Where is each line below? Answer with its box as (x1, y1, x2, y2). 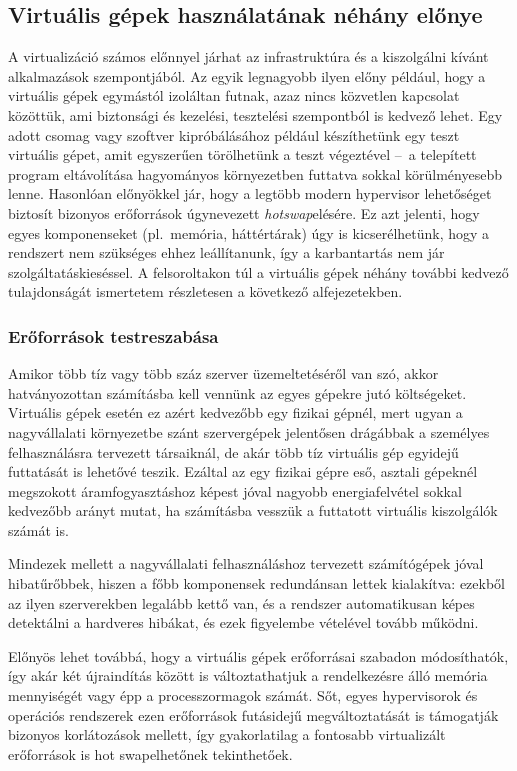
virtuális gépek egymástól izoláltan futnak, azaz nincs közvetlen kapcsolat (8, 85, 460, 106)
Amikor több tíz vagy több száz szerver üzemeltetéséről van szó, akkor (8, 363, 439, 384)
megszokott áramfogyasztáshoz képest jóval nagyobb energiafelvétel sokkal (8, 480, 462, 501)
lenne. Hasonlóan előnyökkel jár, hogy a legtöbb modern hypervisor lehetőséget (8, 183, 492, 204)
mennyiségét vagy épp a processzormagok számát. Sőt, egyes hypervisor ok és (8, 685, 478, 706)
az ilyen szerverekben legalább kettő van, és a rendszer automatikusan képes (8, 592, 475, 613)
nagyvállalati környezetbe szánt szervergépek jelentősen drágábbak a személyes (8, 421, 490, 442)
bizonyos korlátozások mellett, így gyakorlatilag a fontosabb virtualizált (8, 724, 446, 745)
